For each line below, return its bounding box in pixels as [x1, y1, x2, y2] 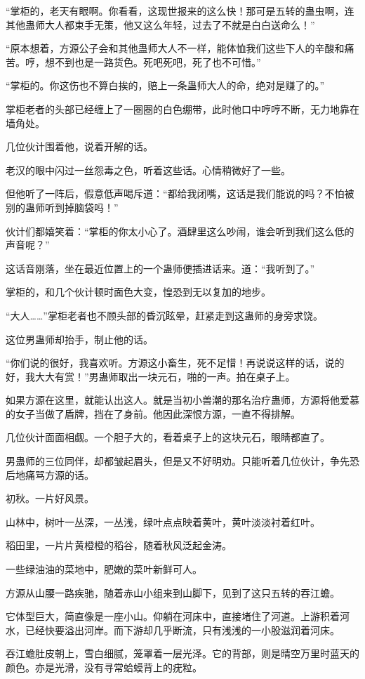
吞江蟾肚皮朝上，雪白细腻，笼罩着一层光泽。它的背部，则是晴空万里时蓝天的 [6, 646, 359, 661]
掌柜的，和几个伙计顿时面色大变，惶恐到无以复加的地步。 [6, 284, 271, 299]
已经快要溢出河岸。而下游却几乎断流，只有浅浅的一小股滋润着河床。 [25, 622, 340, 637]
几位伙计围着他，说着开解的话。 [6, 139, 153, 154]
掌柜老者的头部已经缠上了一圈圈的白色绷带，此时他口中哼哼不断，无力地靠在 [6, 101, 359, 116]
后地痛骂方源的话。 [6, 467, 94, 482]
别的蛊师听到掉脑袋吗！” [6, 199, 119, 214]
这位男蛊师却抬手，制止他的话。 [6, 331, 153, 346]
